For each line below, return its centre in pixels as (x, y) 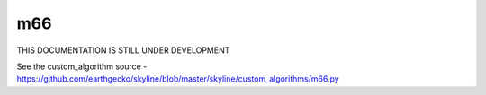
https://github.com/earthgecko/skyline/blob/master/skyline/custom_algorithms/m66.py (178, 79)
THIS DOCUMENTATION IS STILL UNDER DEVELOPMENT (123, 50)
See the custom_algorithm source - (82, 66)
